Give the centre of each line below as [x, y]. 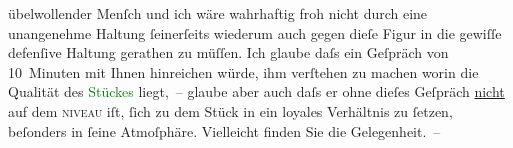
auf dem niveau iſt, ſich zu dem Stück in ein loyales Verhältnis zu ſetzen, [230, 110]
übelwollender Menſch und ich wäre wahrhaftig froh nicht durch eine [218, 13]
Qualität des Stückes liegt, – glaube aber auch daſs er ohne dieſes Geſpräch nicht [256, 91]
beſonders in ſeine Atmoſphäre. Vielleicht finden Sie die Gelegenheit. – [224, 130]
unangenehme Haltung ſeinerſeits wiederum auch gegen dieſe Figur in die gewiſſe [255, 32]
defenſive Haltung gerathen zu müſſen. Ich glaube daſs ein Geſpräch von [228, 52]
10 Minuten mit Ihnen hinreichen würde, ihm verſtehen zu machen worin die [243, 71]
